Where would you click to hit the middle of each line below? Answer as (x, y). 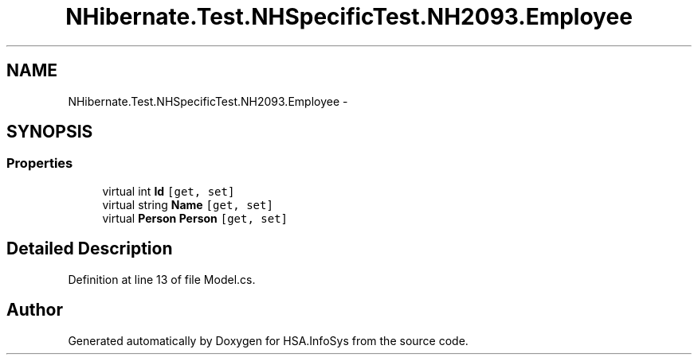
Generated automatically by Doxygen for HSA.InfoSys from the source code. (268, 340)
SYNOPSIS (50, 132)
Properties (40, 163)
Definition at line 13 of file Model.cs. (162, 279)
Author (35, 310)
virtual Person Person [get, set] (195, 218)
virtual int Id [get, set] (169, 191)
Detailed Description (90, 249)
